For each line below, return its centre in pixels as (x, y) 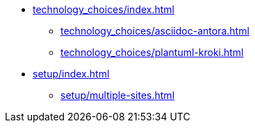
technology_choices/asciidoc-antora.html (155, 31)
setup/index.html (71, 74)
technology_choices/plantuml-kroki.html (152, 52)
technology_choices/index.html (104, 9)
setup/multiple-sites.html (118, 95)
